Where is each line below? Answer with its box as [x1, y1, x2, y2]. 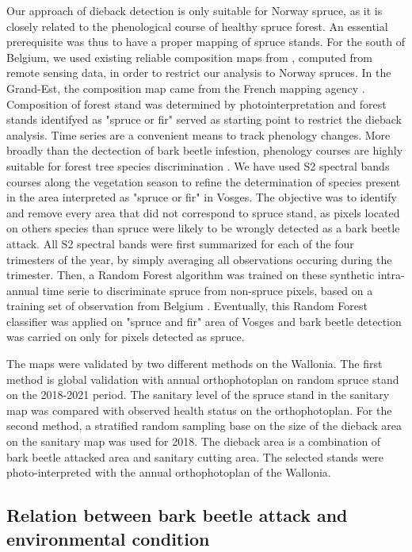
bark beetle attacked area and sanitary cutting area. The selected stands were [6, 448, 384, 465]
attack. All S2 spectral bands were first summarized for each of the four [6, 235, 354, 251]
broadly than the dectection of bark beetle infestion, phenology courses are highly [6, 142, 403, 159]
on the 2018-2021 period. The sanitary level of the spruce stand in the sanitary [6, 386, 390, 403]
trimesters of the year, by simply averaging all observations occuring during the [6, 251, 392, 267]
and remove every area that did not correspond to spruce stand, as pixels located [6, 204, 400, 220]
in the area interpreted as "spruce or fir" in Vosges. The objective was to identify [6, 189, 397, 205]
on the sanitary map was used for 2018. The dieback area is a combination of [6, 433, 381, 450]
